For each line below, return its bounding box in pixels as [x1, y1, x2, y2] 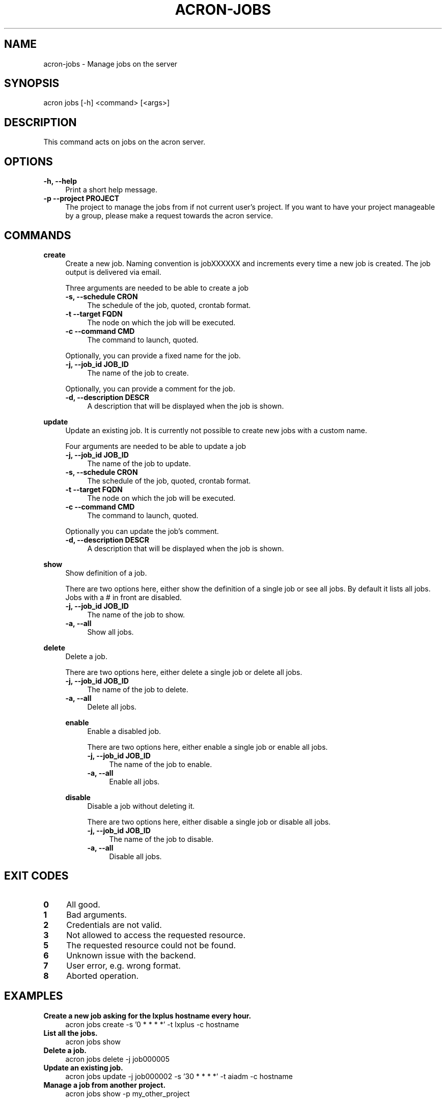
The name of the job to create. [87, 368, 189, 377]
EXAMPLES [4, 990, 63, 1003]
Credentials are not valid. [66, 919, 162, 930]
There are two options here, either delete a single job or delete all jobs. [65, 667, 302, 676]
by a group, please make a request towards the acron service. [65, 211, 273, 220]
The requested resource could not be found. [66, 940, 236, 950]
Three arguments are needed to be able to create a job [65, 283, 249, 292]
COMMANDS [4, 229, 71, 242]
